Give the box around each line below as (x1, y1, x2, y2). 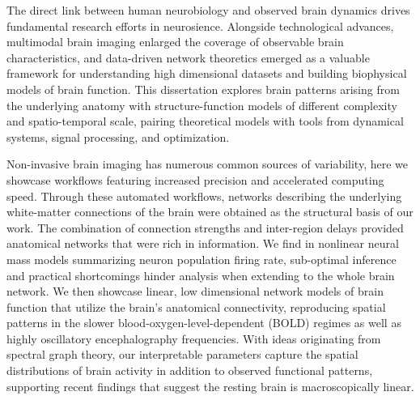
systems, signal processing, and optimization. (6, 128, 230, 145)
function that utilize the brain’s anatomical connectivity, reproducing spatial (6, 298, 386, 315)
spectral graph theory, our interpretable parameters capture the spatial (6, 346, 358, 363)
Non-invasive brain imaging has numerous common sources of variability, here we (6, 155, 409, 172)
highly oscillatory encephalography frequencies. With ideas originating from (6, 330, 381, 347)
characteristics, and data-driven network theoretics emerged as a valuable (6, 49, 370, 66)
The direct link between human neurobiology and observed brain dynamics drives (6, 2, 410, 18)
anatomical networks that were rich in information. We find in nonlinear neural (6, 235, 399, 252)
